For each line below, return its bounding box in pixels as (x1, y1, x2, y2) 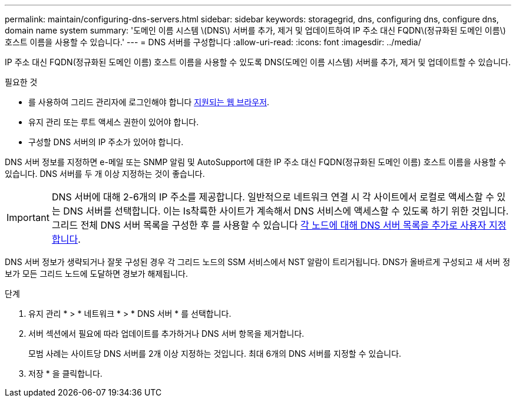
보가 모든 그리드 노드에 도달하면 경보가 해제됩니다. (5, 269, 188, 279)
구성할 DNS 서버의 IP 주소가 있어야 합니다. (28, 137, 184, 147)
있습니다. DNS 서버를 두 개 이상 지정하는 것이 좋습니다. (5, 169, 205, 179)
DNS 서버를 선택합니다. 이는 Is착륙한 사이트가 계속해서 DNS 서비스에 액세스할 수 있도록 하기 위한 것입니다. (63, 205, 509, 217)
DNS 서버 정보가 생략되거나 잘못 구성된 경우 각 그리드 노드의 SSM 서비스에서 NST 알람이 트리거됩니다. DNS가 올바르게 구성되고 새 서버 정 (5, 257, 511, 267)
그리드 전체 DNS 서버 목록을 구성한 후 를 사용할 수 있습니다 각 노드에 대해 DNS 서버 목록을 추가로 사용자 (51, 219, 487, 231)
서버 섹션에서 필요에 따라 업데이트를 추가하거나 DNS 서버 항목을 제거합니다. (28, 329, 305, 339)
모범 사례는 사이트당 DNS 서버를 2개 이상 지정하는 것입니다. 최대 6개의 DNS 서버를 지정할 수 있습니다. (28, 349, 402, 359)
